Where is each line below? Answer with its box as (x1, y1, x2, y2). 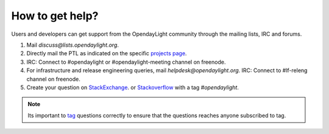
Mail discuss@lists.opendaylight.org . (26, 41, 119, 49)
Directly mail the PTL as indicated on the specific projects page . (26, 50, 187, 57)
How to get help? (11, 9, 99, 22)
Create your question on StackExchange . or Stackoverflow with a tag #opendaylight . (26, 84, 239, 91)
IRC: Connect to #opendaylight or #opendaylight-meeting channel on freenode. (26, 58, 226, 65)
